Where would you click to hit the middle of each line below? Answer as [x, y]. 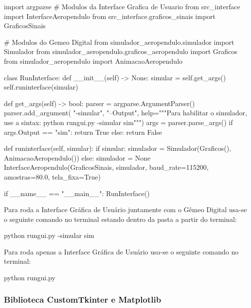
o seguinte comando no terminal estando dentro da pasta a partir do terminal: [120, 219]
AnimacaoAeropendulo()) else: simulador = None [77, 157]
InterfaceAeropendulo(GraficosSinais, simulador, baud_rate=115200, [106, 167]
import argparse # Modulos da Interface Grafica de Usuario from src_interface [122, 6]
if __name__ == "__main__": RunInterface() [77, 193]
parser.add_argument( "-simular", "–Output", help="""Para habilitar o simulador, [125, 113]
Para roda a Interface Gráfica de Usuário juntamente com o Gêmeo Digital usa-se [125, 209]
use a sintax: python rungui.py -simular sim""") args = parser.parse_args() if [118, 122]
